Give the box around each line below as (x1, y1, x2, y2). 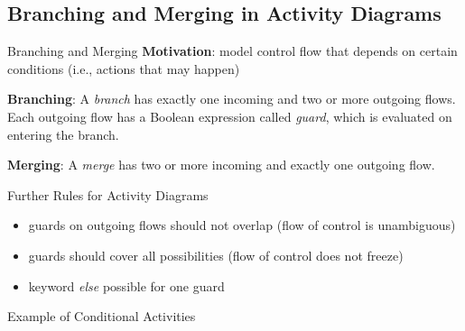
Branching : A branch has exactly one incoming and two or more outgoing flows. (7, 89, 456, 108)
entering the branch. (7, 124, 119, 143)
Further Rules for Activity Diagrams (7, 185, 209, 204)
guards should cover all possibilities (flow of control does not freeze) (28, 245, 404, 264)
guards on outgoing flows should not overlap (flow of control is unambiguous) (28, 216, 456, 234)
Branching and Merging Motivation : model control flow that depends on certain (7, 41, 458, 60)
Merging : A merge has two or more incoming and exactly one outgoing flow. (7, 155, 435, 174)
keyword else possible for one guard (28, 276, 225, 295)
